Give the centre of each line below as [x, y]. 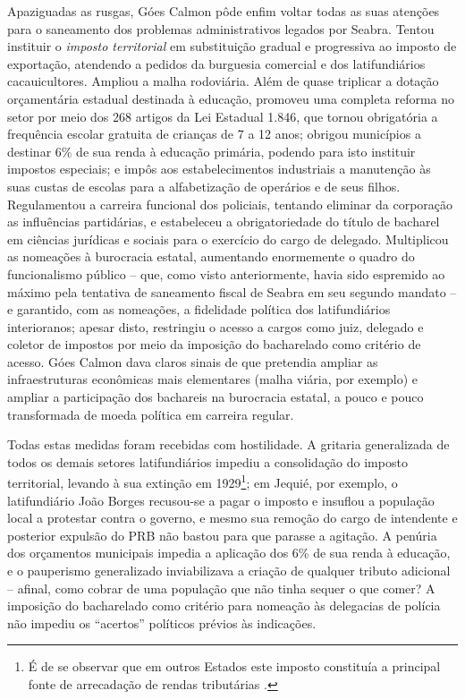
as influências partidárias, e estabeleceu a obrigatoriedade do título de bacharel [224, 222]
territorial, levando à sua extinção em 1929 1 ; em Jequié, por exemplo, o [203, 482]
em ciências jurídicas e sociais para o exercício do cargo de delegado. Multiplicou [228, 239]
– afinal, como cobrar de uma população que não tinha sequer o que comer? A [221, 588]
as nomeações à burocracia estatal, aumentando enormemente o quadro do [211, 256]
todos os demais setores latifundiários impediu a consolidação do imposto [207, 461]
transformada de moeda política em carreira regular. [151, 414]
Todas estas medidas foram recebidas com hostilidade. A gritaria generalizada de [228, 444]
